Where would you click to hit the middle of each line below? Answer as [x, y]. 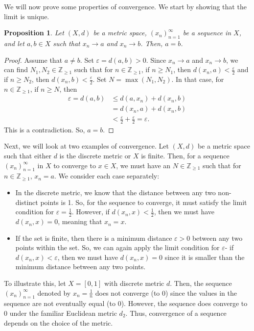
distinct [27, 202]
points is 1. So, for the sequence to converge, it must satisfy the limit [144, 202]
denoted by [54, 293]
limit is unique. [27, 16]
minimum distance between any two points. [81, 267]
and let [14, 43]
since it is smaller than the [205, 257]
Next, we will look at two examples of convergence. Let [87, 146]
